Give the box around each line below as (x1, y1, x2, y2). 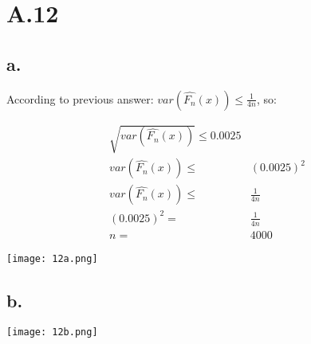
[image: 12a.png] (6, 252, 98, 264)
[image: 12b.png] (6, 326, 98, 338)
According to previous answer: (6, 90, 154, 107)
